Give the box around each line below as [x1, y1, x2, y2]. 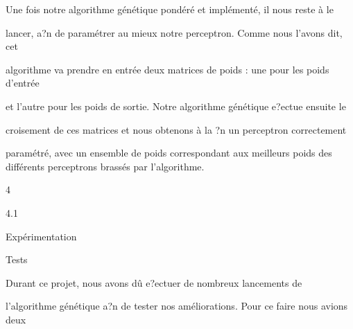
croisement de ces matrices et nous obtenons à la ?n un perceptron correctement [6, 122, 347, 136]
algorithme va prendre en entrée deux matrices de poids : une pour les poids [6, 62, 329, 76]
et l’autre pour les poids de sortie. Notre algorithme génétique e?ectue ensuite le [6, 98, 346, 113]
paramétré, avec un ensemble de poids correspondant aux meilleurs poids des [6, 145, 332, 160]
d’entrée [6, 75, 40, 90]
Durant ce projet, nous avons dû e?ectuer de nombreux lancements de [6, 275, 302, 290]
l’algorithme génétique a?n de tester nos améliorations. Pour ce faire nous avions [6, 299, 348, 313]
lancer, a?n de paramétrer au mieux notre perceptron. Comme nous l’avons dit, [6, 25, 343, 39]
